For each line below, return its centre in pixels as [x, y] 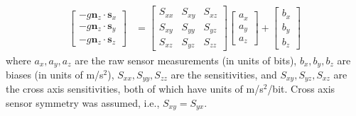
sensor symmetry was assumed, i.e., [83, 103]
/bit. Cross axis [301, 89]
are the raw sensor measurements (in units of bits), [186, 60]
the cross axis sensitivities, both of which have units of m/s [135, 89]
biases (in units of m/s [55, 74]
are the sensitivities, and [224, 74]
